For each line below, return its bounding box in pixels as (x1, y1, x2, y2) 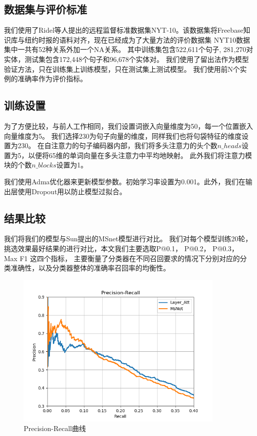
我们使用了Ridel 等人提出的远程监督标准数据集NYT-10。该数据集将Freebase (4, 25, 244, 35)
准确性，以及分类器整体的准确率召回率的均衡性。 (10, 263, 170, 273)
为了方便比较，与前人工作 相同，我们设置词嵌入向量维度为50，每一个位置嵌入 (4, 120, 253, 131)
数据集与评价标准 (4, 1, 87, 17)
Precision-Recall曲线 (24, 423, 86, 434)
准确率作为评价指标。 (17, 73, 87, 84)
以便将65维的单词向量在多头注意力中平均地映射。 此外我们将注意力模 (28, 150, 252, 160)
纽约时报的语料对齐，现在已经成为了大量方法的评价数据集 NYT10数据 (24, 34, 250, 45)
